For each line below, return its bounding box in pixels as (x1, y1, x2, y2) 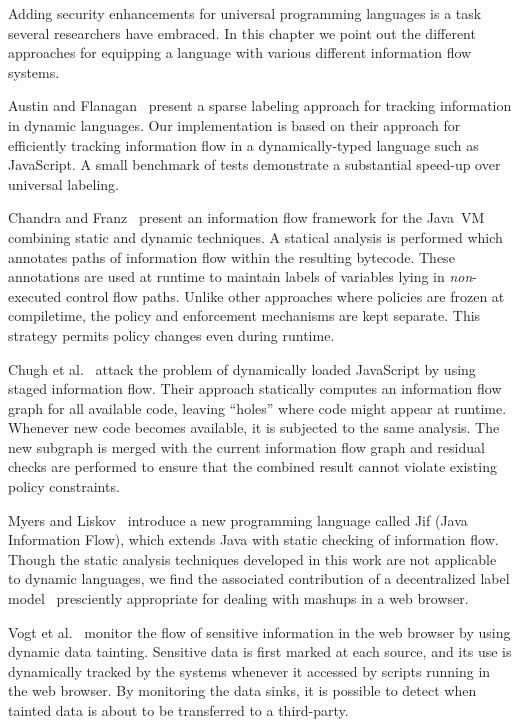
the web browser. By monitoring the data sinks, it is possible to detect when (8, 680, 477, 701)
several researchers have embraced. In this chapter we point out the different (8, 22, 476, 43)
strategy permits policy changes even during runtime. (8, 324, 335, 345)
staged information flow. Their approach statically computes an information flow (8, 378, 502, 399)
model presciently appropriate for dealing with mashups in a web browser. (8, 588, 469, 609)
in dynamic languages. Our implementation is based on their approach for (8, 114, 461, 135)
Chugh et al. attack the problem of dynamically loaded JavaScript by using (8, 358, 476, 379)
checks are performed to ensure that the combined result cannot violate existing (8, 456, 497, 477)
